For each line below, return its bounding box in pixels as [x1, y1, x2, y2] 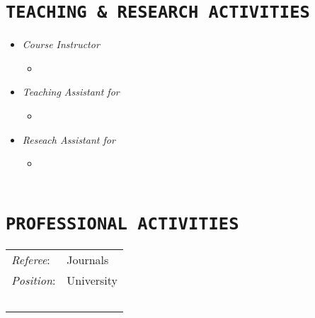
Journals [67, 251, 109, 268]
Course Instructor [22, 37, 100, 52]
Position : [11, 271, 56, 288]
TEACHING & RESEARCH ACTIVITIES [6, 2, 310, 23]
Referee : [11, 251, 50, 268]
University [67, 271, 118, 288]
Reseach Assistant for [22, 132, 115, 147]
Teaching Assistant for [22, 84, 120, 99]
